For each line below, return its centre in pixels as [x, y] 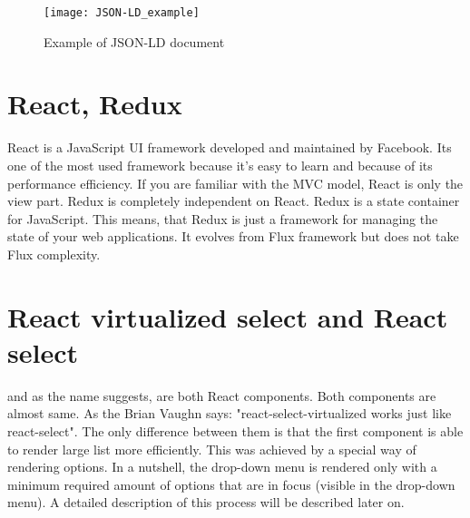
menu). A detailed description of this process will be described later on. [206, 502]
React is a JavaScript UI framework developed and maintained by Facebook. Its [230, 147]
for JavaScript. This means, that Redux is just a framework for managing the [223, 218]
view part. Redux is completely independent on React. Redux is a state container [234, 201]
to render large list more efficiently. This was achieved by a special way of [212, 449]
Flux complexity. [54, 254]
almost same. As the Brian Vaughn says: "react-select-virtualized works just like [230, 413]
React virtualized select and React [228, 316]
